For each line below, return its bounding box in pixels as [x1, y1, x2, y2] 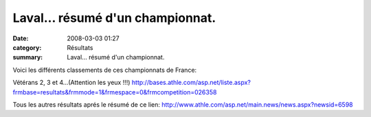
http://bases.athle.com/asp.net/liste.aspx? [131, 79, 251, 87]
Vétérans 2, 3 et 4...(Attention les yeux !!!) [12, 79, 131, 87]
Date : [12, 34, 29, 42]
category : [12, 43, 42, 51]
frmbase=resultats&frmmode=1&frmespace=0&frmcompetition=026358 [12, 88, 217, 96]
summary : [12, 53, 43, 62]
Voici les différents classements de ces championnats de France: [12, 66, 197, 74]
